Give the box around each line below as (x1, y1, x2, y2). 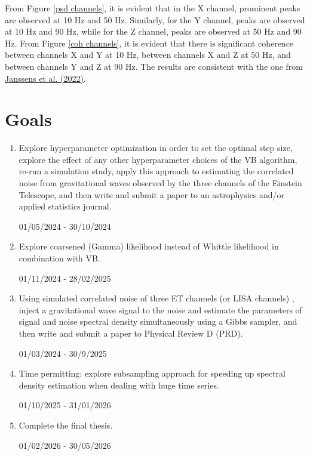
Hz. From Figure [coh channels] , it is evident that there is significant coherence (5, 36, 294, 49)
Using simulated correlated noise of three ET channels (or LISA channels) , (19, 292, 294, 304)
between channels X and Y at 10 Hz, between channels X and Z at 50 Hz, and (5, 48, 291, 61)
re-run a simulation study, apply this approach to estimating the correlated (19, 165, 294, 177)
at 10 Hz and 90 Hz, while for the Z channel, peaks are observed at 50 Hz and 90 (5, 25, 302, 38)
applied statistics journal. (19, 200, 112, 212)
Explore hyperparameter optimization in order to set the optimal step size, (19, 141, 293, 154)
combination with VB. (19, 252, 100, 264)
